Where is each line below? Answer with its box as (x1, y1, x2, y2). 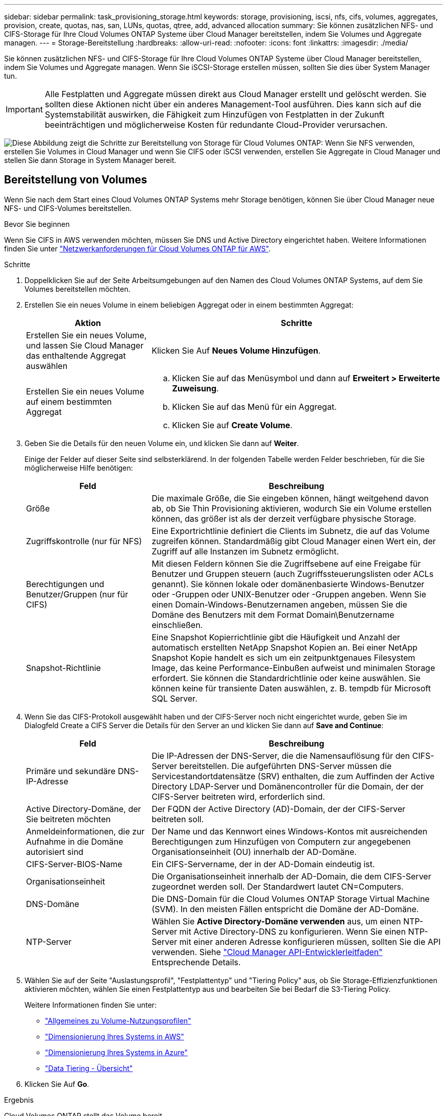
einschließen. (152, 619, 203, 630)
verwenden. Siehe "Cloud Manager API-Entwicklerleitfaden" (152, 946, 383, 957)
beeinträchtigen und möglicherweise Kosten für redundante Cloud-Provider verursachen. (44, 120, 388, 130)
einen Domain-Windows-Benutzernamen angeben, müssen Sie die (152, 599, 407, 610)
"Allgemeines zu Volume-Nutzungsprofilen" (45, 1016, 191, 1025)
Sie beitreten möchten (26, 813, 111, 824)
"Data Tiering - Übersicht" (45, 1063, 133, 1073)
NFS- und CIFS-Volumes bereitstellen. (4, 203, 132, 213)
